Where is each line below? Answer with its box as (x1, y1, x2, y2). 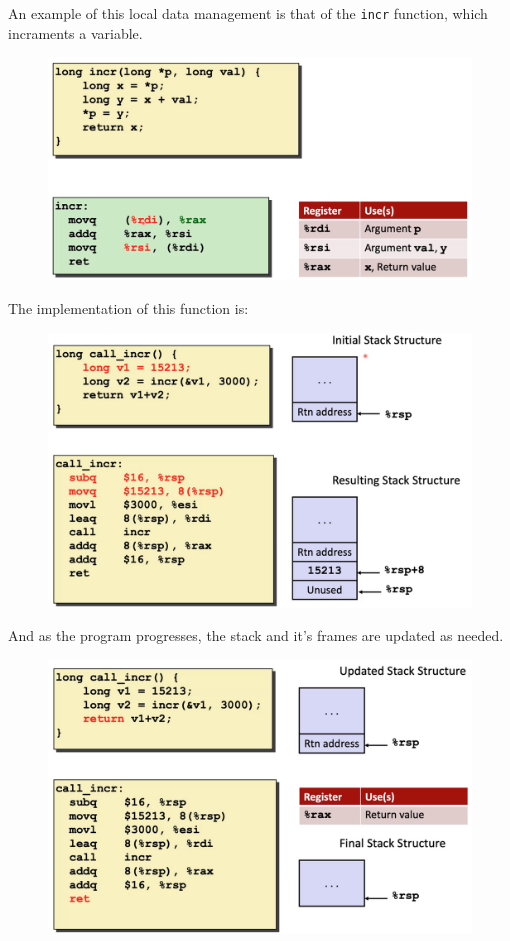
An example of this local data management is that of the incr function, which (8, 3, 488, 23)
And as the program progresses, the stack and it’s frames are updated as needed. (8, 625, 504, 646)
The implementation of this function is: (8, 298, 249, 319)
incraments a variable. (8, 22, 143, 43)
